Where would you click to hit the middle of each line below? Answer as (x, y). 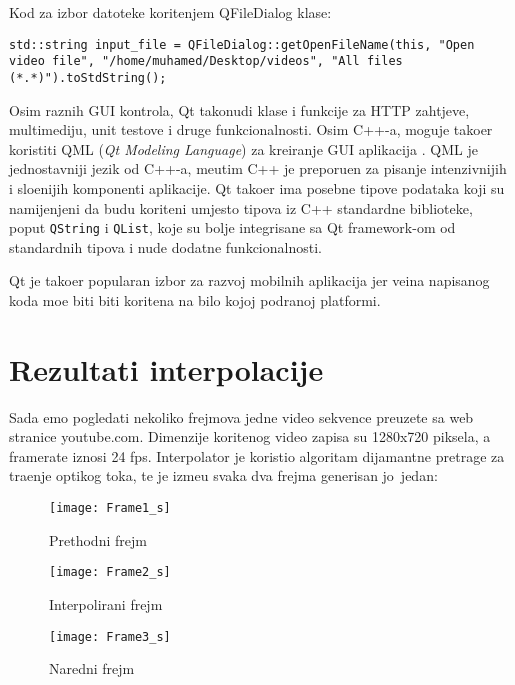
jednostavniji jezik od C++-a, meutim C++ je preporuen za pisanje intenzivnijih (258, 168)
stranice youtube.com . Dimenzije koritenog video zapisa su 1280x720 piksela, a (250, 436)
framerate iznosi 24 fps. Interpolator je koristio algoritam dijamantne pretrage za (257, 455)
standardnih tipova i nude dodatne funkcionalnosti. (165, 246)
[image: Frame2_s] (110, 572)
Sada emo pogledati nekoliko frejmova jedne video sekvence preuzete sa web (241, 416)
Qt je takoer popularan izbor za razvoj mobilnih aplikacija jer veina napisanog (249, 280)
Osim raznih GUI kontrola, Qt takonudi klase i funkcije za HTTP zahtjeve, (239, 109)
